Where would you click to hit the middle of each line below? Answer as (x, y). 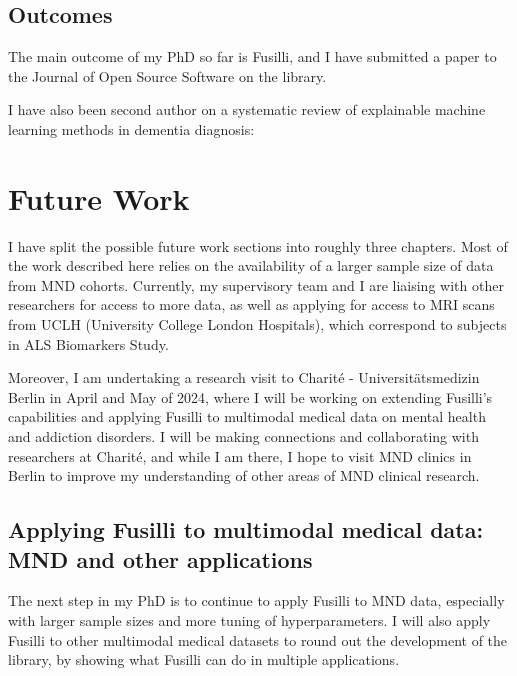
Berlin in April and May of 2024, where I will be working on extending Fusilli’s (250, 396)
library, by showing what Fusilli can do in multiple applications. (204, 659)
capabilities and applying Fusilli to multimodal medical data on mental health (247, 416)
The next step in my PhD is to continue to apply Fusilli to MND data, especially (256, 600)
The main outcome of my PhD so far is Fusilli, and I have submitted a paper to (252, 56)
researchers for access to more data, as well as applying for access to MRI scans (251, 304)
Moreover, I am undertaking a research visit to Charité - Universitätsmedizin (244, 377)
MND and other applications (160, 558)
